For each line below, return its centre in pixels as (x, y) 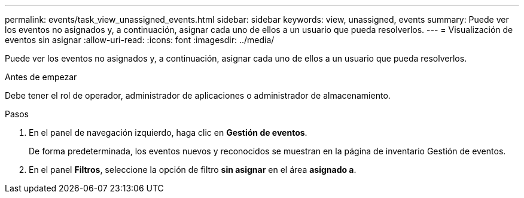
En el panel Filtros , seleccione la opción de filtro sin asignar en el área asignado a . (193, 170)
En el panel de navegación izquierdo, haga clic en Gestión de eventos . (168, 132)
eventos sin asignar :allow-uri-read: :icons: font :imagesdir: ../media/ (140, 40)
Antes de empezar (41, 77)
